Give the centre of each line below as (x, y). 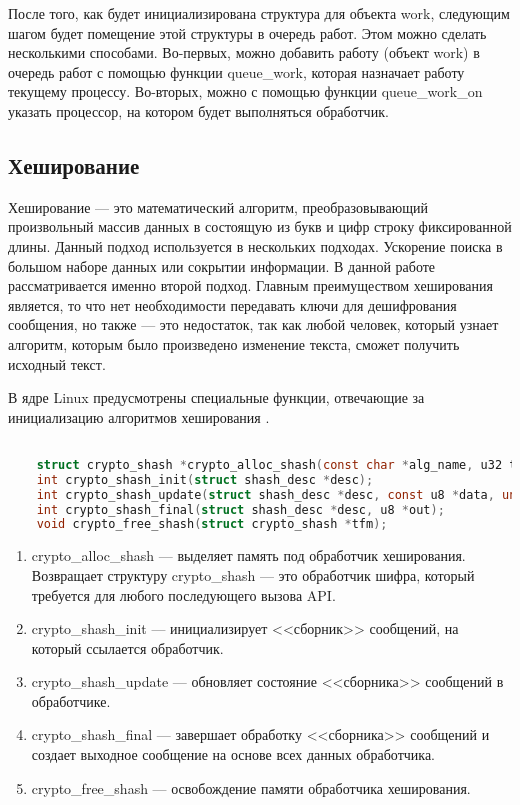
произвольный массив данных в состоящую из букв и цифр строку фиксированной (260, 226)
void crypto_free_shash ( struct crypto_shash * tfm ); (212, 524)
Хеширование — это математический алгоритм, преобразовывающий (218, 206)
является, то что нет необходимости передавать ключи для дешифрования (232, 304)
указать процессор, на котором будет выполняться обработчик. (198, 110)
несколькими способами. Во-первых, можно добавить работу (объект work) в (244, 52)
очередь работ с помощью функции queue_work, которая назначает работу (236, 71)
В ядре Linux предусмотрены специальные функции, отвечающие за (216, 397)
